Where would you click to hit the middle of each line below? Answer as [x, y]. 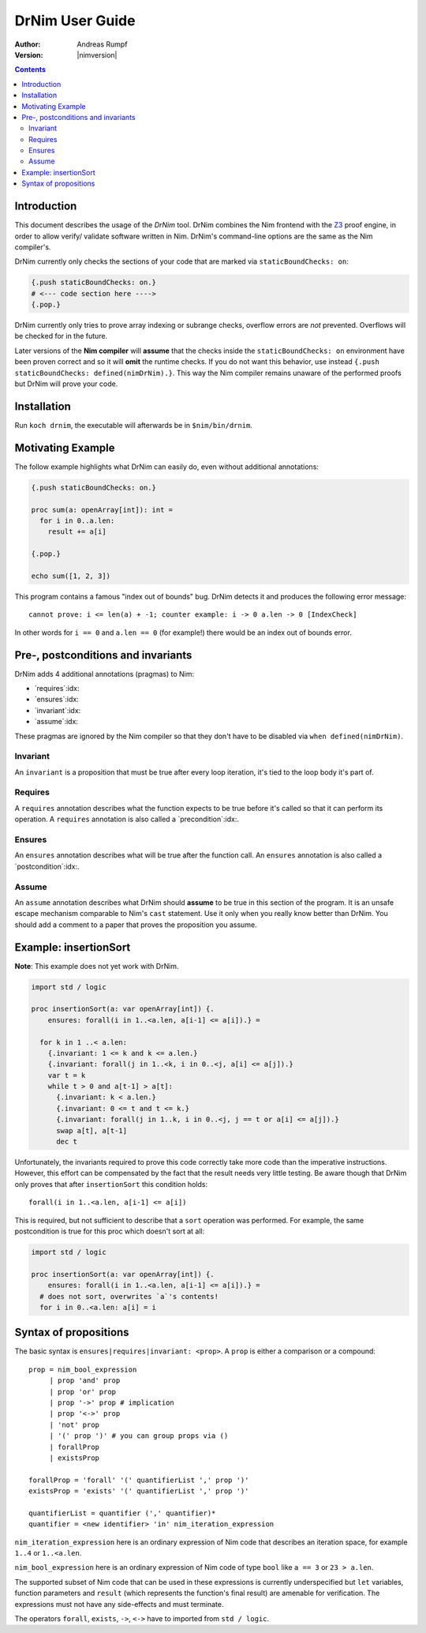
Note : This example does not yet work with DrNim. [97, 966]
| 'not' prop [75, 1425]
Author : [28, 44]
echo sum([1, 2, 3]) [71, 576]
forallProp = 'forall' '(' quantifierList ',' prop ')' [139, 1480]
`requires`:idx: [57, 688]
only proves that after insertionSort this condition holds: [111, 1184]
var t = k [67, 1075]
